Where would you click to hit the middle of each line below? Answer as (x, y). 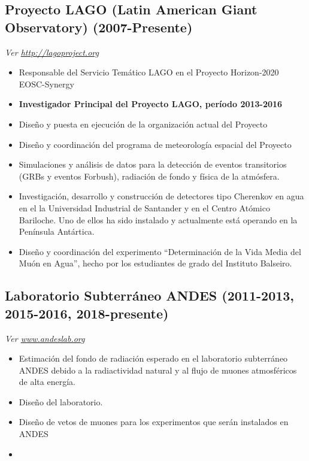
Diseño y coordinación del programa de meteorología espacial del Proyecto (155, 144)
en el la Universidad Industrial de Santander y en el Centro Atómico (144, 207)
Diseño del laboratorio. (61, 401)
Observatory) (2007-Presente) (99, 27)
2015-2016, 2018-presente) (87, 313)
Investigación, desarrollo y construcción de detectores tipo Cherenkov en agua (161, 196)
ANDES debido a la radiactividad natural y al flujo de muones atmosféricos (158, 370)
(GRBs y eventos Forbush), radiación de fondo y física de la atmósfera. (149, 176)
